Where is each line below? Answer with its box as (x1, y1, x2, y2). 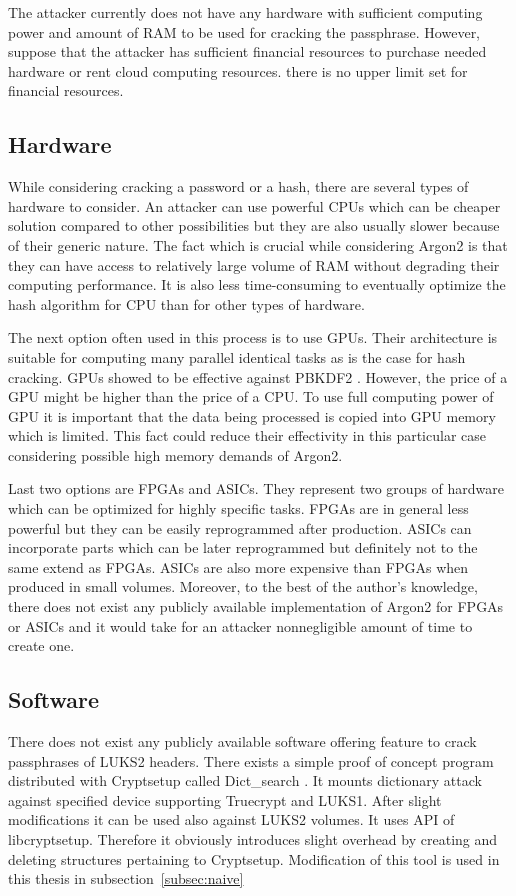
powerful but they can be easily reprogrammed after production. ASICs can (8, 517, 472, 538)
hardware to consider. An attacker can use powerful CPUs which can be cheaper (8, 195, 501, 216)
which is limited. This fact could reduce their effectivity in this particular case (8, 425, 487, 446)
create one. (8, 635, 75, 656)
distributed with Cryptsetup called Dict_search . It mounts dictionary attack (8, 770, 482, 791)
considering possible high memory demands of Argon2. (8, 444, 343, 465)
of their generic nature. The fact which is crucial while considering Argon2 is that (8, 234, 508, 255)
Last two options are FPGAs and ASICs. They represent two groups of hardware (8, 478, 505, 499)
